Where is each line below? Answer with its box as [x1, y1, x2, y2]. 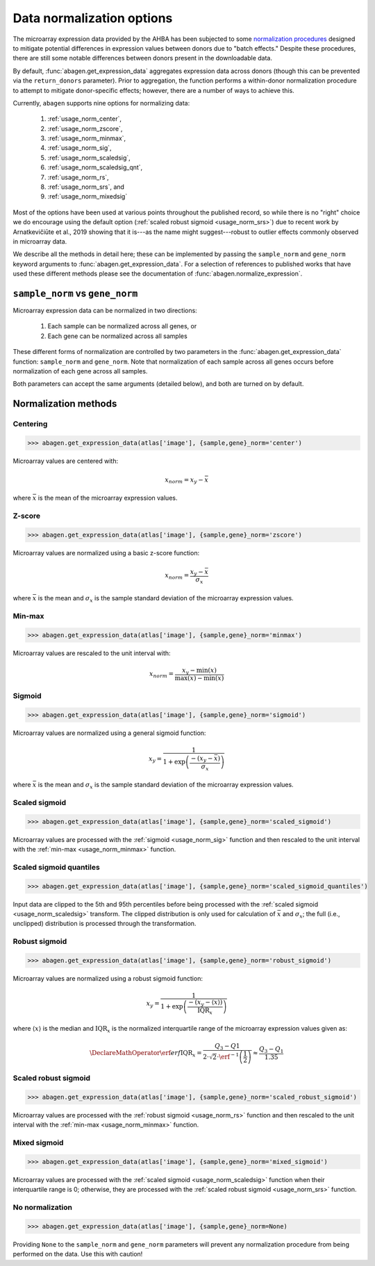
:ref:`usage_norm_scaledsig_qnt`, [47, 163, 143, 171]
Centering [12, 419, 48, 429]
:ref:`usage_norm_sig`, [47, 144, 112, 152]
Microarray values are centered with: [12, 457, 118, 465]
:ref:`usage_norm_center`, [47, 115, 122, 123]
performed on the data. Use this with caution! [12, 1250, 143, 1258]
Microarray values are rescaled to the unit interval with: [12, 649, 171, 657]
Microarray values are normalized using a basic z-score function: [12, 548, 200, 557]
